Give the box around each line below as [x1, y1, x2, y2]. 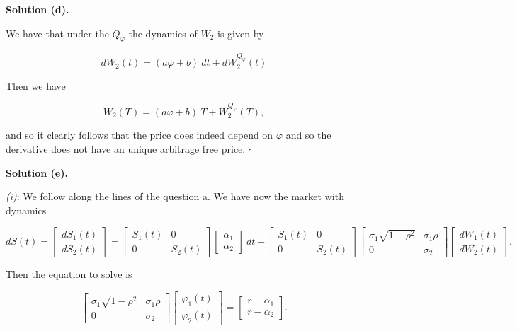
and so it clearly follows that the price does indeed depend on [6, 127, 273, 142]
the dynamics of [128, 25, 198, 40]
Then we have [6, 78, 66, 93]
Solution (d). [6, 2, 69, 16]
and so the [285, 127, 331, 142]
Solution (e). [6, 165, 68, 180]
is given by [217, 25, 264, 40]
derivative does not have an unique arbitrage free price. [6, 141, 246, 156]
